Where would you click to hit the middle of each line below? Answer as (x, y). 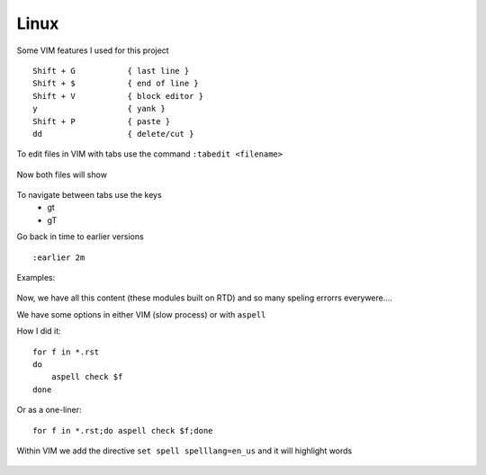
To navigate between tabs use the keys (89, 195)
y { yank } (99, 109)
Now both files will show (62, 175)
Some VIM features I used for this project (93, 50)
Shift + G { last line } (111, 71)
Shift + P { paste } (102, 121)
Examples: (36, 278)
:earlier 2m (59, 257)
